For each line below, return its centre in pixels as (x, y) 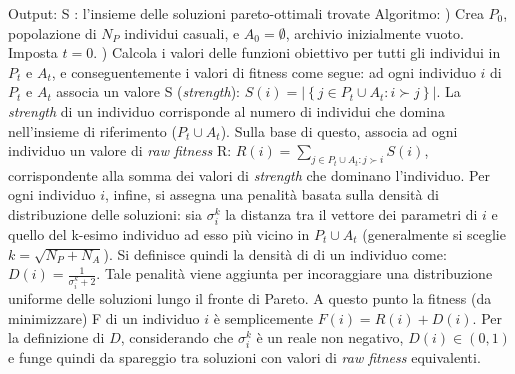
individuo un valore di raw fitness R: (120, 150)
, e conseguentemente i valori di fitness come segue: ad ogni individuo (263, 71)
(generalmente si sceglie (434, 233)
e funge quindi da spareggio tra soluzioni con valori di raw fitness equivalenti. (244, 357)
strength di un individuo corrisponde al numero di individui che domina (226, 110)
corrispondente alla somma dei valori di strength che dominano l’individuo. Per (249, 174)
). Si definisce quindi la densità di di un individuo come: (275, 253)
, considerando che (177, 337)
